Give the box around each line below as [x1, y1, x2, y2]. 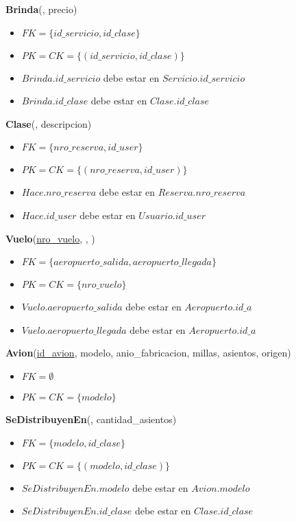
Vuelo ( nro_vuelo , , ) [5, 231, 95, 245]
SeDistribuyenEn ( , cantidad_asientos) [5, 411, 177, 426]
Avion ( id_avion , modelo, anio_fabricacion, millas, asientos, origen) [5, 345, 291, 360]
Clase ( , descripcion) [5, 116, 92, 130]
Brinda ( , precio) [5, 2, 77, 16]
